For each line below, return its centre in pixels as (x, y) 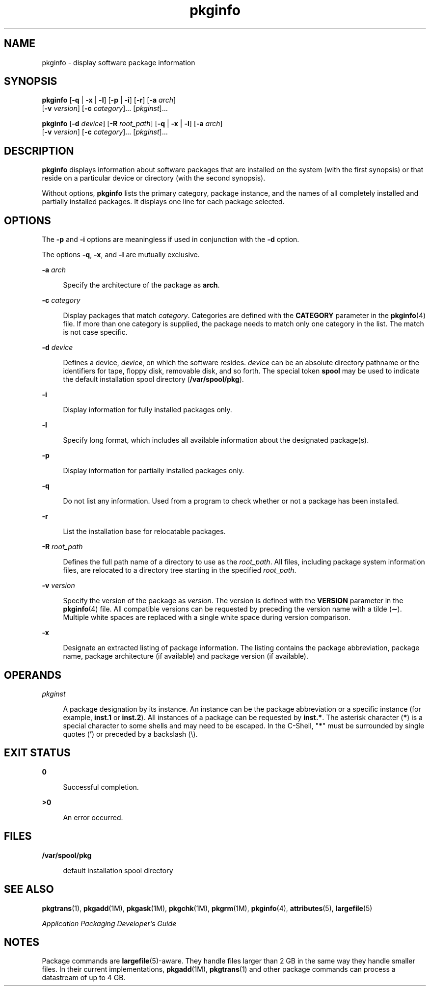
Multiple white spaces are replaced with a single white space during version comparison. (207, 617)
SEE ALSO (29, 889)
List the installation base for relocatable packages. (144, 532)
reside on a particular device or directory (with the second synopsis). (154, 178)
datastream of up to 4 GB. (84, 978)
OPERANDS (33, 675)
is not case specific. (95, 332)
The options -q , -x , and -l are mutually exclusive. (121, 255)
